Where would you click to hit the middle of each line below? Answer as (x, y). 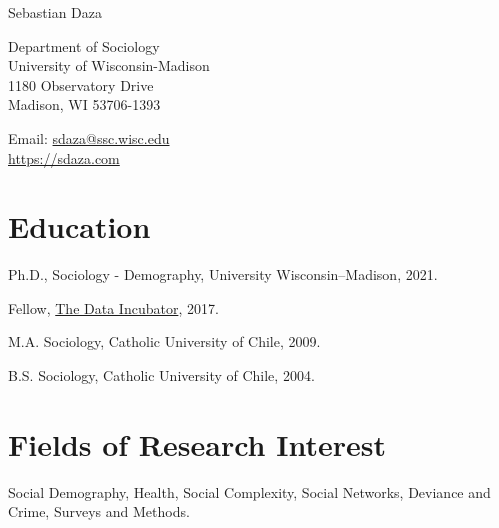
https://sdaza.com (64, 157)
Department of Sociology (84, 45)
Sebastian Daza (55, 12)
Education (79, 226)
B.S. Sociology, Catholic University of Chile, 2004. (161, 375)
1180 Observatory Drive (81, 84)
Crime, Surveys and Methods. (99, 511)
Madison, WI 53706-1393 (84, 104)
